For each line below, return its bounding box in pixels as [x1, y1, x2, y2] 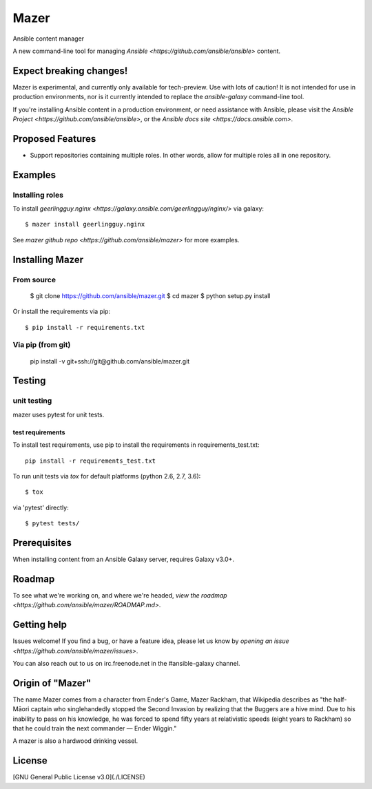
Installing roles [12, 190, 63, 200]
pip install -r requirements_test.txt [25, 456, 156, 465]
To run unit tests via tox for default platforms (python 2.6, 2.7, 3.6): [12, 472, 201, 480]
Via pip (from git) [12, 340, 71, 350]
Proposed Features [12, 133, 96, 145]
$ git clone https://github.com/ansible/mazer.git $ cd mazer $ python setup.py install [30, 291, 271, 299]
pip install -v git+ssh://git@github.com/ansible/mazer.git [30, 357, 190, 365]
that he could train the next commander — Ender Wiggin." [12, 724, 177, 733]
